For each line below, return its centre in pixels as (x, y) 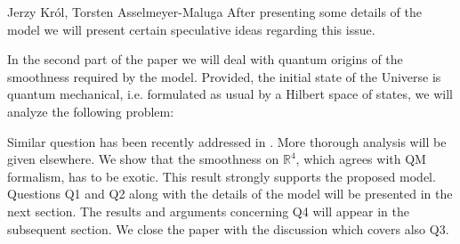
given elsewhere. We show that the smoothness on (143, 159)
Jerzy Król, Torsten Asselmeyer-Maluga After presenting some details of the (214, 12)
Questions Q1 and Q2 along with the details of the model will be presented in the (230, 194)
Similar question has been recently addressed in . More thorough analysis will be (227, 141)
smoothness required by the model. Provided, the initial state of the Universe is (224, 76)
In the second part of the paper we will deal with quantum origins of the (205, 59)
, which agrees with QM (361, 159)
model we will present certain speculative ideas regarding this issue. (191, 29)
